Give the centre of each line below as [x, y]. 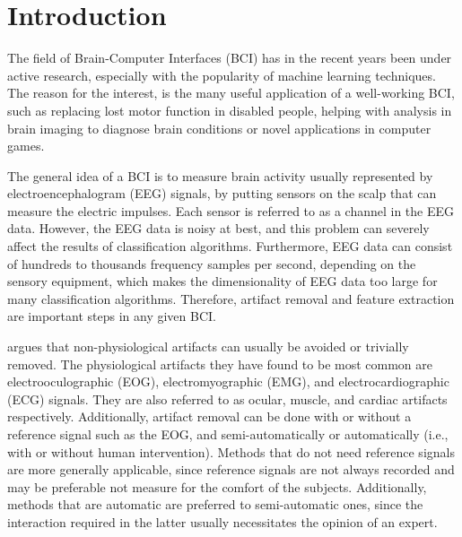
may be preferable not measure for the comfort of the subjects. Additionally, [217, 486]
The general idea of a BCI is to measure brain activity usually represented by [220, 175]
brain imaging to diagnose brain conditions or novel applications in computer [219, 128]
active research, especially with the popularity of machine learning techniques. [222, 75]
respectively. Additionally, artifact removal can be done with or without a [209, 416]
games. [26, 146]
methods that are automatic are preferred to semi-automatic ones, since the [215, 504]
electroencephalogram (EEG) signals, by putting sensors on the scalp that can [222, 193]
